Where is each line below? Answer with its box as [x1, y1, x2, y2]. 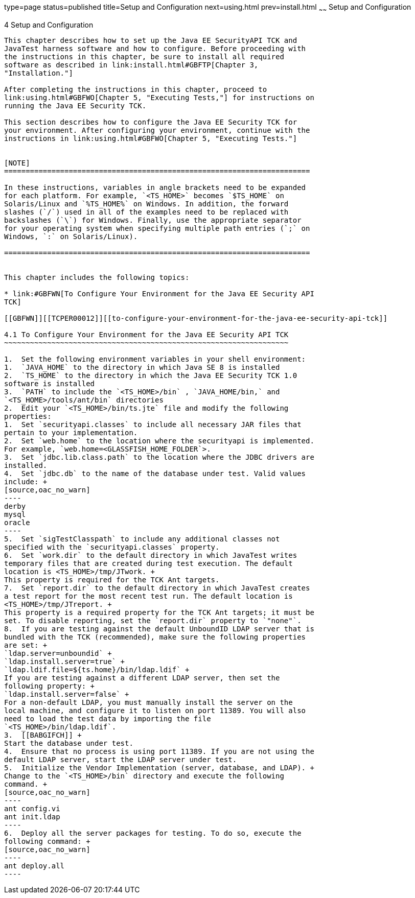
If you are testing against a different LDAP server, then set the [4, 673, 280, 682]
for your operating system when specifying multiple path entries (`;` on [4, 224, 310, 232]
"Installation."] [4, 68, 73, 77]
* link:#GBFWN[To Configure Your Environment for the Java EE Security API [4, 289, 314, 298]
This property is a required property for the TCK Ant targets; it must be [4, 608, 314, 617]
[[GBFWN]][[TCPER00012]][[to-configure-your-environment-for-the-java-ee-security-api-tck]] [4, 314, 388, 322]
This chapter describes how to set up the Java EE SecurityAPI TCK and [4, 36, 297, 44]
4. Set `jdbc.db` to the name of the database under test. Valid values [4, 469, 306, 478]
